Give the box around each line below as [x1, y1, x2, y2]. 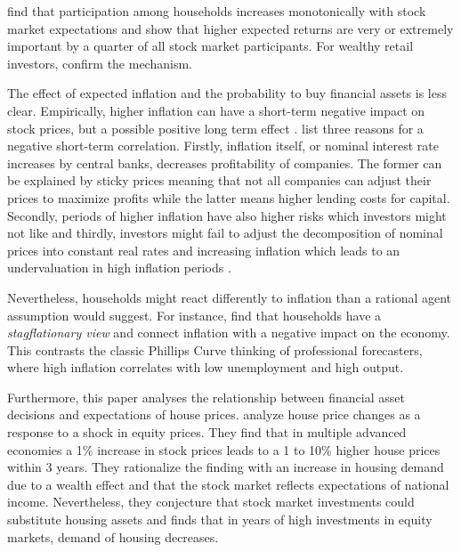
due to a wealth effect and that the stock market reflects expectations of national [7, 475, 449, 493]
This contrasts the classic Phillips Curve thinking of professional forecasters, [7, 340, 423, 359]
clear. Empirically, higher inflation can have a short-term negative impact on [7, 101, 425, 119]
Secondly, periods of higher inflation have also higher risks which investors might [7, 206, 447, 224]
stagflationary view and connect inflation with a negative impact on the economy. [7, 323, 450, 342]
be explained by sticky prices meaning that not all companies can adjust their [7, 171, 432, 190]
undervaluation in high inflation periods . [7, 258, 231, 277]
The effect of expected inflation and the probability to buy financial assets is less [7, 84, 447, 102]
